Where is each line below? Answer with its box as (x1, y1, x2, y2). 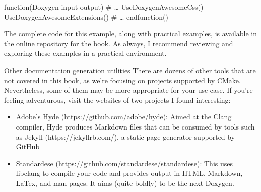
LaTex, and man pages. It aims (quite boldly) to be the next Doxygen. (16, 177, 234, 188)
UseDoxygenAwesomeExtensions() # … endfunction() (4, 11, 168, 22)
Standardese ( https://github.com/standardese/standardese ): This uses (16, 158, 233, 168)
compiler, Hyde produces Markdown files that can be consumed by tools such (16, 121, 255, 132)
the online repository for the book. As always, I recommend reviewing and (4, 38, 233, 48)
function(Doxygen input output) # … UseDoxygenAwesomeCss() (4, 2, 204, 12)
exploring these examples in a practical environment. (4, 48, 167, 58)
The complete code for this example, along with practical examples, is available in (4, 28, 257, 39)
